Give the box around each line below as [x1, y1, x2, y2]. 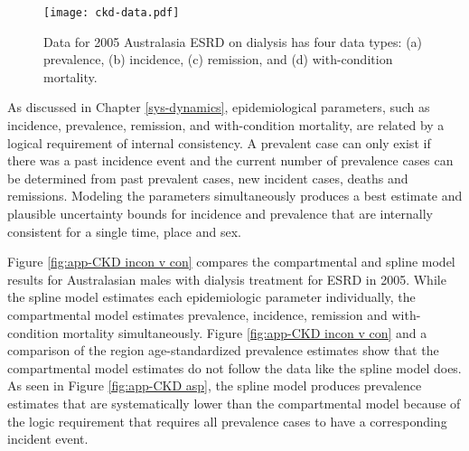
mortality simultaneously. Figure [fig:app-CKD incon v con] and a [62, 323, 427, 342]
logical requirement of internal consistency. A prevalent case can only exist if [7, 133, 431, 152]
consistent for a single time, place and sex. [7, 221, 241, 240]
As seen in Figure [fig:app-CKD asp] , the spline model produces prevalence [7, 376, 422, 395]
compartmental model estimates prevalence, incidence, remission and [7, 305, 388, 324]
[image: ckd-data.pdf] [43, 6, 180, 19]
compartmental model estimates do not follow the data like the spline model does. [7, 358, 462, 377]
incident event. [7, 429, 89, 448]
